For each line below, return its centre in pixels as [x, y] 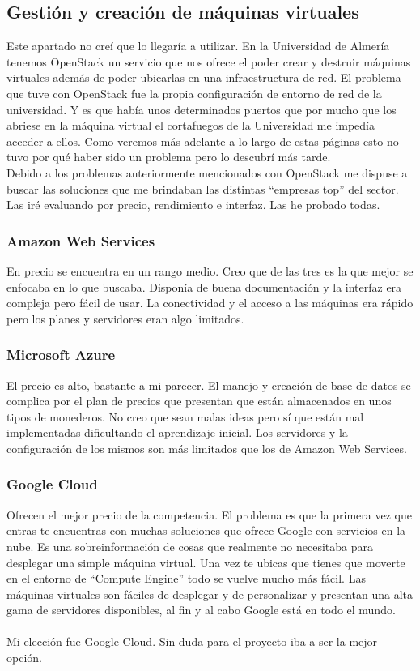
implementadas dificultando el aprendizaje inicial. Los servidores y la [177, 432]
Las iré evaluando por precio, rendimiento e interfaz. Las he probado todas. [193, 205]
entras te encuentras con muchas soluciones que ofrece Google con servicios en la [206, 530]
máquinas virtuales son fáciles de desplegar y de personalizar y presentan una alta [210, 594]
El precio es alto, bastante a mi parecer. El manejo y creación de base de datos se [209, 385]
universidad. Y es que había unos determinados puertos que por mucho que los [202, 109]
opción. [24, 658]
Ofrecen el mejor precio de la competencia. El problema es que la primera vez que [209, 514]
